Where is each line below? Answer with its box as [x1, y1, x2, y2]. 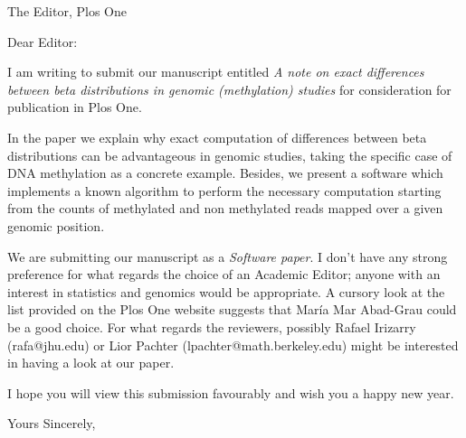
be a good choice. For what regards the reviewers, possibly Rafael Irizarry [7, 317, 416, 336]
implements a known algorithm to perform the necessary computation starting [7, 181, 442, 200]
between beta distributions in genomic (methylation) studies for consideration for [7, 79, 452, 98]
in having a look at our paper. [7, 353, 175, 372]
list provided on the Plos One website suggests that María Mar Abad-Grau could [7, 300, 457, 319]
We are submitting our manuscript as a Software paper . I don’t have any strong [7, 247, 448, 266]
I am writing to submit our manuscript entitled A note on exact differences [7, 62, 424, 81]
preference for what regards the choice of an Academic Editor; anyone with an [7, 265, 441, 284]
